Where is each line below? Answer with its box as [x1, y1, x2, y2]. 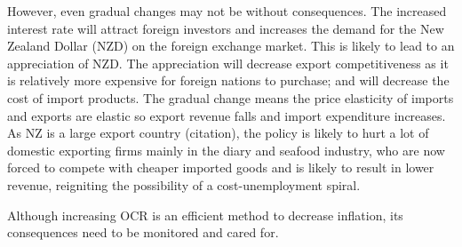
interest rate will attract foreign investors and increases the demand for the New [7, 19, 444, 37]
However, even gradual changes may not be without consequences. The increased [7, 2, 447, 20]
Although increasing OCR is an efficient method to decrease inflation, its [7, 205, 403, 224]
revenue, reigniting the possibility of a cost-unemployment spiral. [7, 175, 361, 194]
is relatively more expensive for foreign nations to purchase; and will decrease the [7, 71, 450, 90]
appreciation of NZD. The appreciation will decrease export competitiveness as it [7, 53, 449, 72]
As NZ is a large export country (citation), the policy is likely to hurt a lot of [7, 123, 429, 142]
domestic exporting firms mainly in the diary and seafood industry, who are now [7, 140, 445, 159]
